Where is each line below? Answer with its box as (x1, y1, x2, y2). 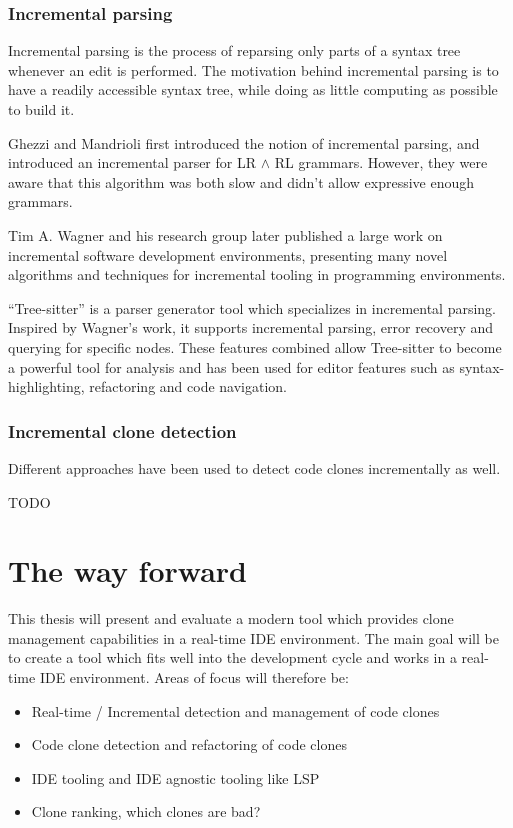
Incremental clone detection (8, 418, 237, 443)
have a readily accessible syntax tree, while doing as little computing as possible (8, 79, 498, 100)
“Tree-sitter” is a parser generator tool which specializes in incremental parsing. (8, 297, 497, 318)
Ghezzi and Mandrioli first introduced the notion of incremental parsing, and (8, 132, 480, 153)
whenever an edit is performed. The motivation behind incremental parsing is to (8, 59, 499, 80)
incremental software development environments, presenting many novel (8, 244, 448, 265)
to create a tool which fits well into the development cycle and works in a (8, 647, 457, 668)
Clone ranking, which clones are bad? (31, 801, 261, 822)
